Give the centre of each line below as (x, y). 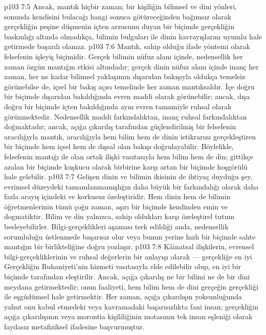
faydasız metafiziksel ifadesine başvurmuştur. (74, 326)
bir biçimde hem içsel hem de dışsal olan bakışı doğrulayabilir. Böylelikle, (119, 146)
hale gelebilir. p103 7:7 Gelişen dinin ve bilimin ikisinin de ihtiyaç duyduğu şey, (128, 176)
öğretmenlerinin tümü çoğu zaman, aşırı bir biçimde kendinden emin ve (116, 206)
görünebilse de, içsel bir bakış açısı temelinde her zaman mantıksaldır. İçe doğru (129, 86)
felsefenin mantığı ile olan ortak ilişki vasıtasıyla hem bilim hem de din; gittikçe (129, 156)
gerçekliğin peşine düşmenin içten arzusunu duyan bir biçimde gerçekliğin (119, 26)
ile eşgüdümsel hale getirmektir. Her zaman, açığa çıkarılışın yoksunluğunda (123, 296)
